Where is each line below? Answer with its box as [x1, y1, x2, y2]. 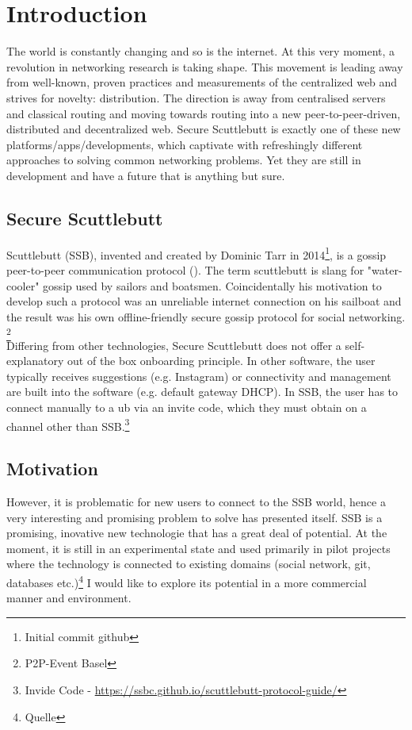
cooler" [6, 277, 40, 294]
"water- [367, 261, 402, 278]
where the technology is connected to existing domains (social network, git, [6, 555, 371, 572]
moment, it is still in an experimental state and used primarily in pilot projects [6, 540, 391, 556]
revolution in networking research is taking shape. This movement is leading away [6, 58, 403, 75]
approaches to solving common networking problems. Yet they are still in [6, 152, 361, 168]
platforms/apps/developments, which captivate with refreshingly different [6, 136, 363, 152]
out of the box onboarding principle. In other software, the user [67, 352, 376, 369]
